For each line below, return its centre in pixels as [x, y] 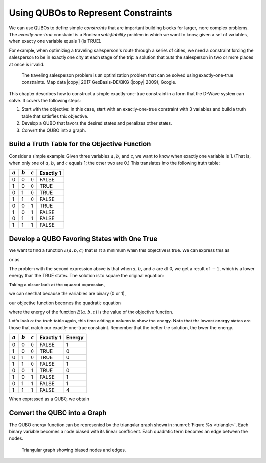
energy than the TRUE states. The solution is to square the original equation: [86, 276]
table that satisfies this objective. [55, 116]
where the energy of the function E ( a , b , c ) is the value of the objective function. [91, 312]
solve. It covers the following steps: [45, 101]
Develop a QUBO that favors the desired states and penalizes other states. [97, 123]
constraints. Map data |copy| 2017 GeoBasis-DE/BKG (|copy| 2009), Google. [99, 82]
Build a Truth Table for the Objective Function [80, 144]
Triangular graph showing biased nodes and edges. [74, 450]
